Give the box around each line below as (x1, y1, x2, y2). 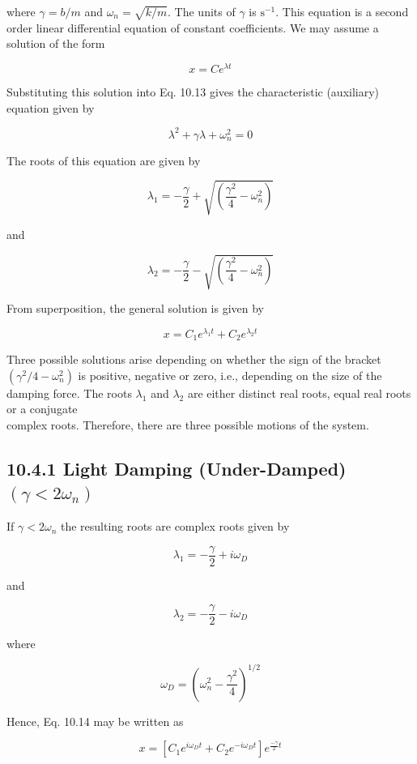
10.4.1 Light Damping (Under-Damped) (6, 455, 347, 480)
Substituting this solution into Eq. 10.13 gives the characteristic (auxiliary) (6, 83, 380, 100)
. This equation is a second (275, 3, 409, 19)
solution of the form (6, 35, 105, 52)
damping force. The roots (6, 384, 132, 401)
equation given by (6, 99, 95, 116)
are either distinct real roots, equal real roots (187, 384, 411, 401)
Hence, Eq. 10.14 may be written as (6, 712, 184, 729)
